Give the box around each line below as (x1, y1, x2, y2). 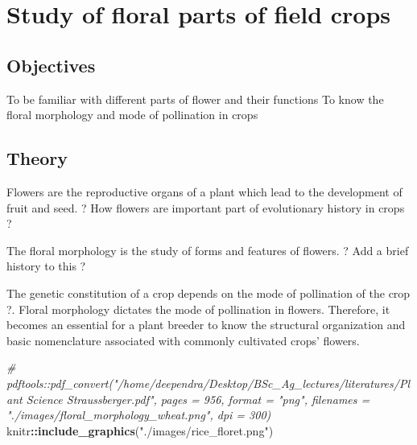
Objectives (6, 52, 96, 77)
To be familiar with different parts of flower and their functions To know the (6, 90, 384, 107)
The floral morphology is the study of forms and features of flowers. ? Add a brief (6, 241, 409, 258)
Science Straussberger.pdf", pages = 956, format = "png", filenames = (26, 390, 370, 407)
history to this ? (6, 258, 86, 274)
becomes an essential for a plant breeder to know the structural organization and (6, 316, 406, 333)
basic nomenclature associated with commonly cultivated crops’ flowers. (6, 332, 360, 348)
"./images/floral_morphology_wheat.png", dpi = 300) (6, 406, 271, 423)
